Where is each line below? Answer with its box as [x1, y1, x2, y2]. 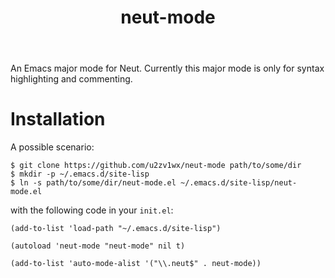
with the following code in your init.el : [10, 204, 174, 216]
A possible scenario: [10, 141, 95, 153]
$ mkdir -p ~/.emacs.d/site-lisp [10, 169, 150, 180]
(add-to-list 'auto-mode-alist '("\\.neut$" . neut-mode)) [10, 259, 262, 269]
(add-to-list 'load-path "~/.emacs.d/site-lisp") [10, 224, 222, 234]
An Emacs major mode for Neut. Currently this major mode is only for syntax [10, 62, 325, 75]
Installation [10, 108, 106, 131]
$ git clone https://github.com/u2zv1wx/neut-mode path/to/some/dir [10, 161, 302, 171]
